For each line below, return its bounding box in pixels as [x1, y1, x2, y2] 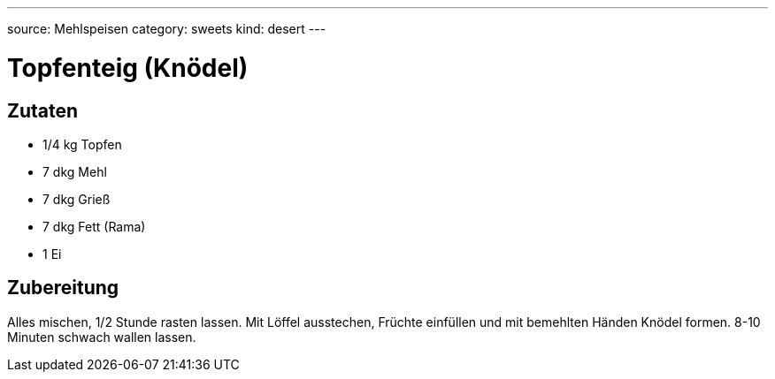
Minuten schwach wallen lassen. [7, 329, 196, 345]
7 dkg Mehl [42, 163, 107, 179]
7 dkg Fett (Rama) [42, 218, 146, 234]
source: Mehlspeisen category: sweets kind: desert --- [7, 21, 326, 36]
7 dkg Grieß [42, 191, 111, 207]
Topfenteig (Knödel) [7, 52, 249, 83]
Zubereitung [7, 277, 119, 299]
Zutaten [7, 99, 79, 122]
